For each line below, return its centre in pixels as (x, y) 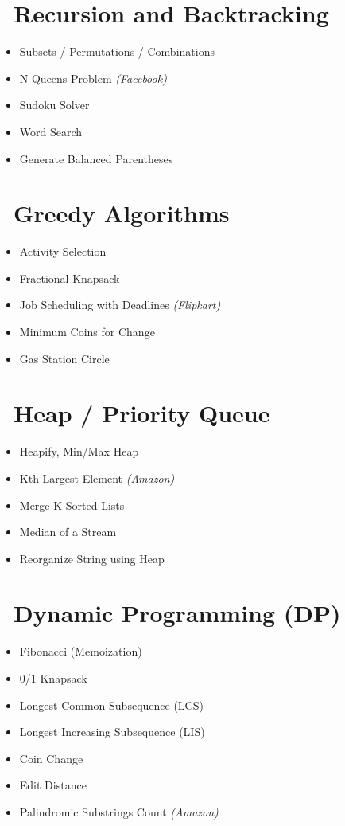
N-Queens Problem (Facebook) (93, 78)
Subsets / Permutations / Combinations (117, 51)
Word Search (51, 131)
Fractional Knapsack (70, 278)
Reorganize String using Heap (92, 558)
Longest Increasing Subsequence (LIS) (112, 732)
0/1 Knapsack (53, 678)
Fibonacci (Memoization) (81, 651)
